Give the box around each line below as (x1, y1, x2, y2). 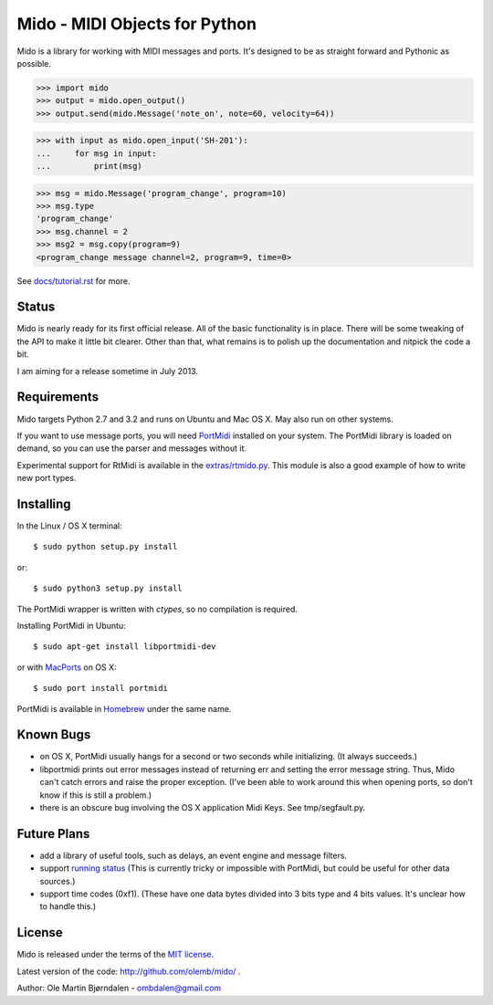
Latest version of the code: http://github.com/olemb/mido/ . (16, 966, 241, 977)
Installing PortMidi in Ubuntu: (16, 620, 127, 631)
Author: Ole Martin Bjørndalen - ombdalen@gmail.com (16, 982, 222, 994)
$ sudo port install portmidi (33, 683, 169, 694)
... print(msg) (36, 161, 143, 172)
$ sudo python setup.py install (33, 541, 178, 552)
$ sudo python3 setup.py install (33, 583, 183, 593)
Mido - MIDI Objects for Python (16, 14, 257, 34)
